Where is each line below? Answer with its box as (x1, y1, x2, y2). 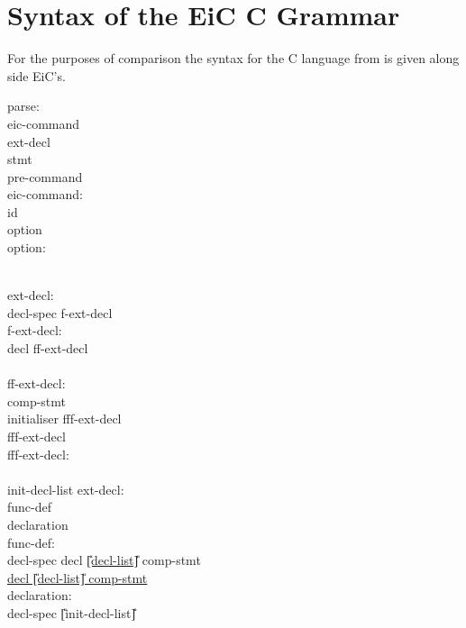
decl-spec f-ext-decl (7, 303, 113, 322)
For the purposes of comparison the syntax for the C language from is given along (7, 49, 460, 68)
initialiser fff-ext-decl (7, 409, 122, 428)
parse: (7, 96, 40, 115)
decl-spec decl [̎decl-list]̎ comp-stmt (7, 551, 201, 569)
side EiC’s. (7, 66, 66, 85)
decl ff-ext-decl (7, 339, 88, 358)
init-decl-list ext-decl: (7, 479, 124, 498)
